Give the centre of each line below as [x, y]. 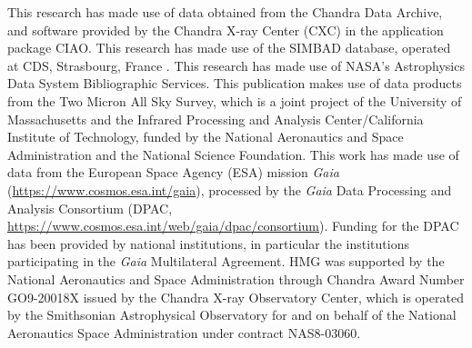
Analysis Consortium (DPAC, [90, 208]
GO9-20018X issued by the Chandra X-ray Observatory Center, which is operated [236, 297]
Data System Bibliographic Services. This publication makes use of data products [235, 83]
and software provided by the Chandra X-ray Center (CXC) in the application [226, 30]
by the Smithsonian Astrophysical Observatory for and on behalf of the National [232, 315]
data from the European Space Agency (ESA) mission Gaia [173, 172]
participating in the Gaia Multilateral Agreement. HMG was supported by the [226, 261]
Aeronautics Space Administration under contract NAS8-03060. [184, 332]
